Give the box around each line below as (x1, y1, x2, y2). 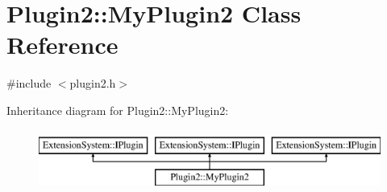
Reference (6, 28, 119, 61)
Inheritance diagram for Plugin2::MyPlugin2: (6, 101, 229, 118)
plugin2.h (69, 75, 116, 92)
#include (6, 75, 52, 92)
